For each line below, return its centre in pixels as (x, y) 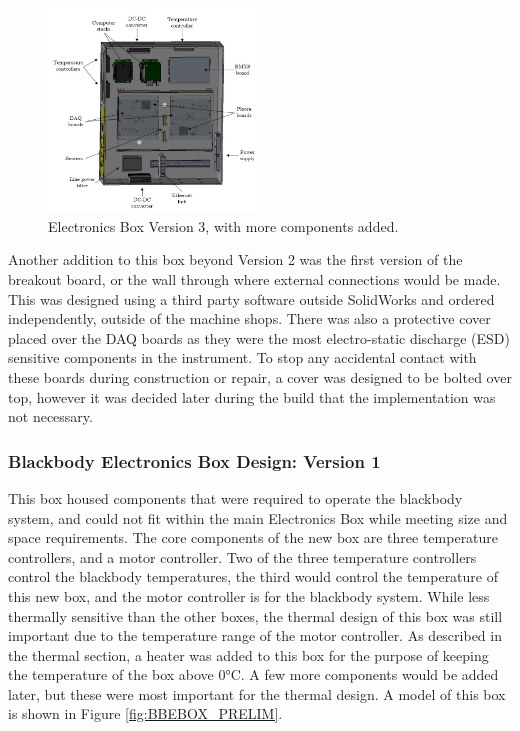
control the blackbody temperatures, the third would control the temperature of (253, 576)
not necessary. (50, 416)
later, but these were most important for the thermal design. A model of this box (257, 693)
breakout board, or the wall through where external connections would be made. (254, 278)
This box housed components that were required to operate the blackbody (235, 497)
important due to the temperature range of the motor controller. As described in (255, 635)
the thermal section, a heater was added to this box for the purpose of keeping (248, 654)
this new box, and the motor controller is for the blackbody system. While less (249, 595)
